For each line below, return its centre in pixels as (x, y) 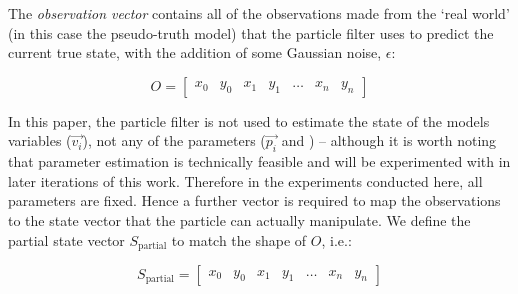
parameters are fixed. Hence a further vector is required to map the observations (254, 200)
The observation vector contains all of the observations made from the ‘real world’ (259, 13)
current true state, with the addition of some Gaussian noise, (195, 52)
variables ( (40, 140)
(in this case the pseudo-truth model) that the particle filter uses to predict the (251, 32)
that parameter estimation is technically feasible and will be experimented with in (259, 161)
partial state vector (66, 239)
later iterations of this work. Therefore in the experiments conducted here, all (245, 180)
